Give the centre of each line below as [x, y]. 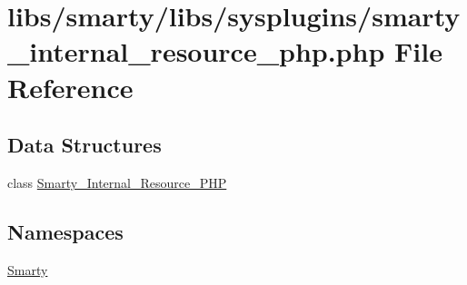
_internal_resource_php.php [196, 51]
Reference [70, 87]
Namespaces [65, 231]
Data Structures [84, 145]
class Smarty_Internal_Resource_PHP [117, 182]
